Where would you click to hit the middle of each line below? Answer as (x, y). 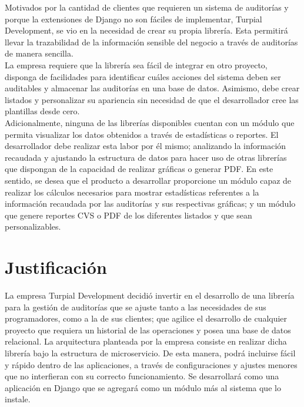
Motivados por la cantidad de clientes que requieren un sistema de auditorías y (147, 7)
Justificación (56, 267)
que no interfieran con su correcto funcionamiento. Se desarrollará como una (142, 376)
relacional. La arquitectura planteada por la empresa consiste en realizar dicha (146, 341)
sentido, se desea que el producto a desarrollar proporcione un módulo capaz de (148, 180)
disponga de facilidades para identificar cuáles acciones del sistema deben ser (143, 76)
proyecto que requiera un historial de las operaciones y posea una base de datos (148, 330)
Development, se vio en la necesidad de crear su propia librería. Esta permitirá (146, 30)
